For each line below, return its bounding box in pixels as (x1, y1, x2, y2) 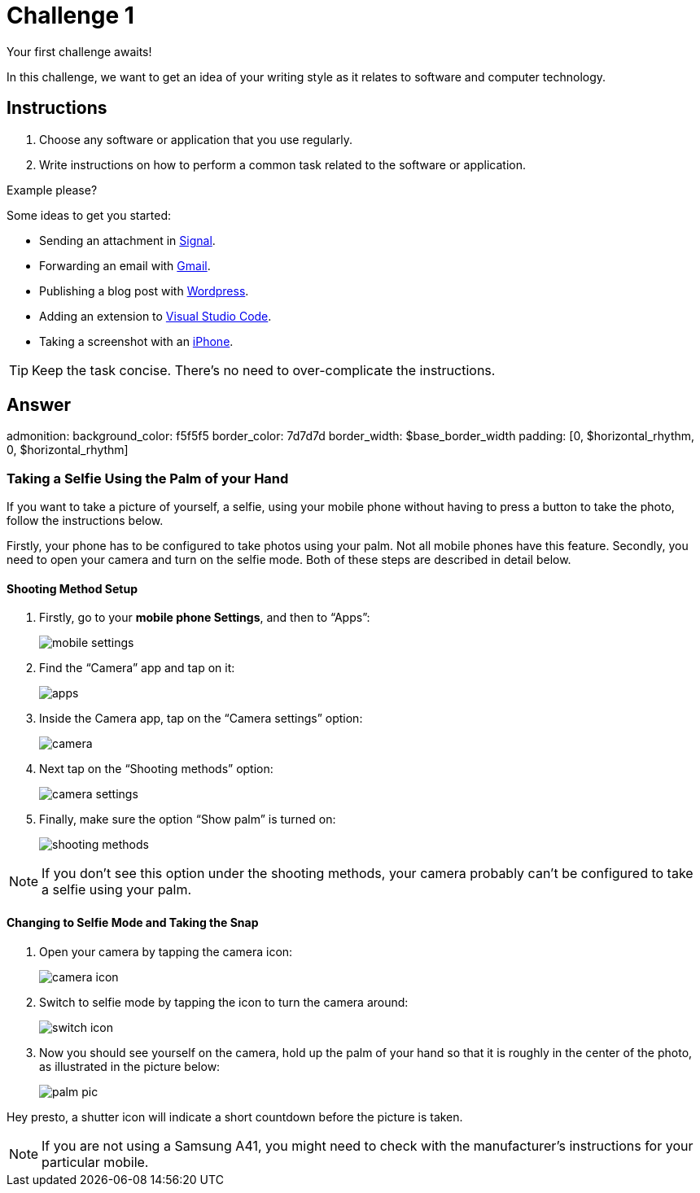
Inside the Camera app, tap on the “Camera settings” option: (39, 711, 363, 726)
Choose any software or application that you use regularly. (39, 132, 352, 146)
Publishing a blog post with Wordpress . (39, 283, 249, 298)
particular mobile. (42, 1153, 149, 1170)
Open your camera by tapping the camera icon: (39, 944, 293, 959)
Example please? (7, 182, 98, 197)
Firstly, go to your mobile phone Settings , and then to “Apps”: (39, 610, 370, 625)
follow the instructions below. (7, 513, 164, 528)
